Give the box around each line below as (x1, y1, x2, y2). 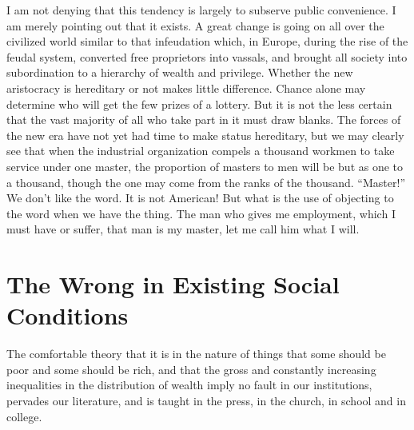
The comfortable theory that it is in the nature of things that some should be (6, 345, 386, 362)
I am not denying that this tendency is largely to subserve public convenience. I (6, 2, 396, 18)
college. (6, 408, 42, 424)
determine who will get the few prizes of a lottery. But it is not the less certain (6, 95, 392, 112)
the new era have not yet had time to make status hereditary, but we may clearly (6, 126, 404, 143)
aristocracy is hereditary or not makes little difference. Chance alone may (6, 79, 366, 96)
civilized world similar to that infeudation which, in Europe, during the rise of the (6, 33, 408, 50)
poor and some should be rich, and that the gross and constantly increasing (6, 360, 376, 377)
